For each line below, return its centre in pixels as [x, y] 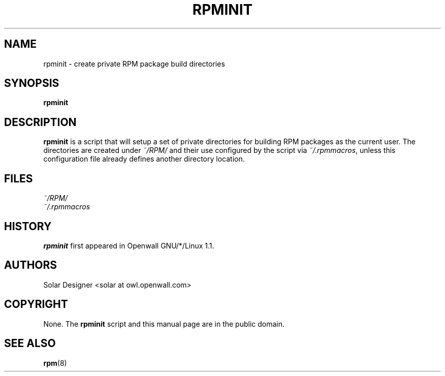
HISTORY [28, 226]
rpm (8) [55, 363]
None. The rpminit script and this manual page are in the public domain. [164, 324]
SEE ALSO [30, 343]
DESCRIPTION [40, 122]
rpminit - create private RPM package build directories [134, 64]
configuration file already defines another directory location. [144, 159]
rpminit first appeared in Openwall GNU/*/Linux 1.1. [129, 245]
